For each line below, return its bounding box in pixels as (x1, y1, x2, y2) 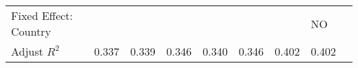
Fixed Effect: (11, 8, 73, 23)
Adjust (11, 43, 43, 59)
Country (11, 23, 51, 39)
